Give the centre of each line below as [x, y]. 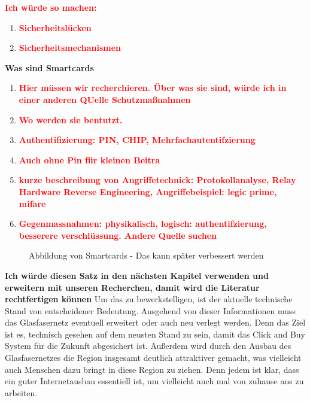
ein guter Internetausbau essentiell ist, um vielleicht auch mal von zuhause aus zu [154, 381]
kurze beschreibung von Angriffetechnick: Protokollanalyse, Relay [157, 180]
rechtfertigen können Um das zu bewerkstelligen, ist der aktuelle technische [149, 299]
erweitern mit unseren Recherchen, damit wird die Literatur [132, 287]
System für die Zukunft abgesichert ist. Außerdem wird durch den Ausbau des [148, 346]
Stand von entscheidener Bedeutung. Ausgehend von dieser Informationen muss [151, 310]
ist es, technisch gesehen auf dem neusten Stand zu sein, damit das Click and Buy [155, 334]
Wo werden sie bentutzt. [71, 119]
